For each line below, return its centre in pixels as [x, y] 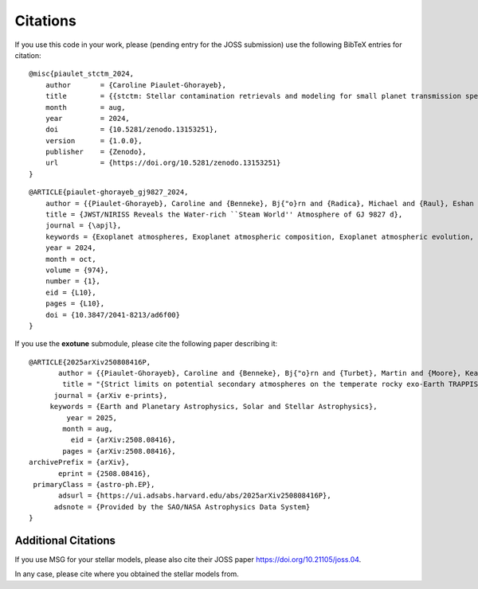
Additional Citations [65, 540]
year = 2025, [92, 417]
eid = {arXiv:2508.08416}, [123, 440]
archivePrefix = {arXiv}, [80, 462]
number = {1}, [73, 281]
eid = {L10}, [71, 292]
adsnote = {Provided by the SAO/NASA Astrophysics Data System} [182, 507]
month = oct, [71, 259]
